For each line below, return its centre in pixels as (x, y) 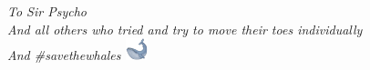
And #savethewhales (64, 55)
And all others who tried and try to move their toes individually (185, 29)
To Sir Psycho (47, 11)
